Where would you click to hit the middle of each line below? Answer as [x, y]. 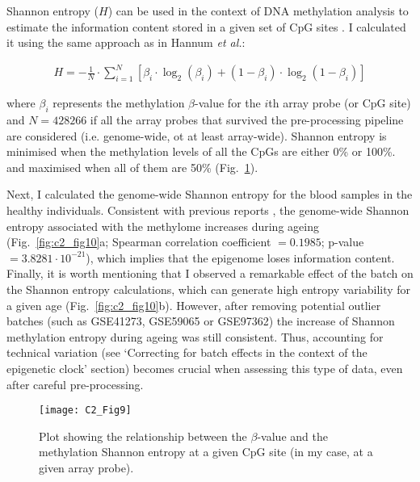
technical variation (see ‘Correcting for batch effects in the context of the [187, 352]
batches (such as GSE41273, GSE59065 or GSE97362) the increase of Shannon [201, 321]
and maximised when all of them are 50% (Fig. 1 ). [132, 167]
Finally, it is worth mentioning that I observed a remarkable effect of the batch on [210, 273]
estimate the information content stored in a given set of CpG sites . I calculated [206, 26]
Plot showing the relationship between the [143, 436]
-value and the [292, 436]
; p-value [342, 242]
